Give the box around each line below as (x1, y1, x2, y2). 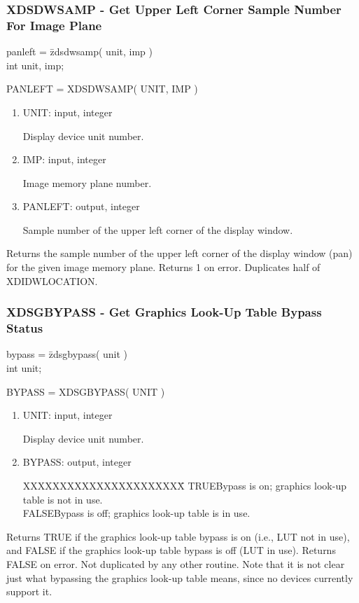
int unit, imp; (6, 57, 64, 72)
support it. (6, 584, 52, 599)
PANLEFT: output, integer (22, 199, 140, 214)
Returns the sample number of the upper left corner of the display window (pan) (6, 246, 353, 261)
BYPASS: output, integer (22, 455, 132, 469)
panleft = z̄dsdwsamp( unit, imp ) (6, 44, 153, 59)
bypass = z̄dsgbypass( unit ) (6, 347, 128, 361)
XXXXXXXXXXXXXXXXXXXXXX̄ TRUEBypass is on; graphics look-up (22, 478, 346, 492)
